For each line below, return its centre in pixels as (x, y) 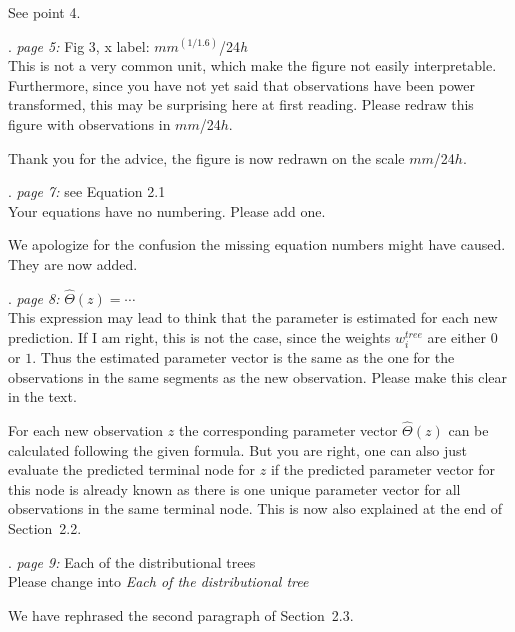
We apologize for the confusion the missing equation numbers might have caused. (257, 244)
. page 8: (34, 297)
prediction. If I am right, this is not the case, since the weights (199, 336)
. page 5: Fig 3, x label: (79, 45)
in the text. (42, 396)
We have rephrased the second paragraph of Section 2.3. (181, 614)
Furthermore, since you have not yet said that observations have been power (241, 84)
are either (456, 336)
